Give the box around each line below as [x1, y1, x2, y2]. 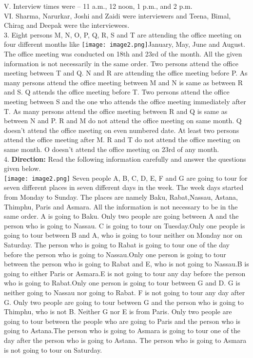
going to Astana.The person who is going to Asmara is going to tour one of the [4, 325, 241, 336]
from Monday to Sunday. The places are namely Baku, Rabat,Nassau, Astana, [4, 192, 238, 202]
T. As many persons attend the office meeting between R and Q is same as [4, 106, 228, 116]
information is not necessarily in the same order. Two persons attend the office [4, 58, 238, 68]
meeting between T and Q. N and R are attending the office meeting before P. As [4, 68, 248, 78]
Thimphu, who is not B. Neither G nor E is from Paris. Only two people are [4, 306, 232, 317]
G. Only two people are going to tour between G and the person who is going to [4, 297, 244, 307]
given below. [4, 163, 41, 173]
